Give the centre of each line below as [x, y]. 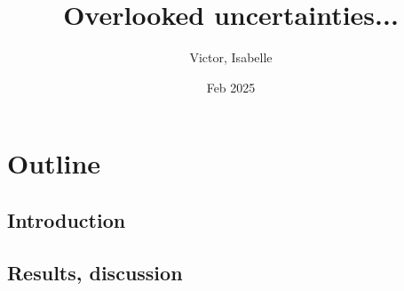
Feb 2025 [231, 87]
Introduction [67, 219]
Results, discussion [95, 272]
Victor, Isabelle [231, 57]
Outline [54, 163]
